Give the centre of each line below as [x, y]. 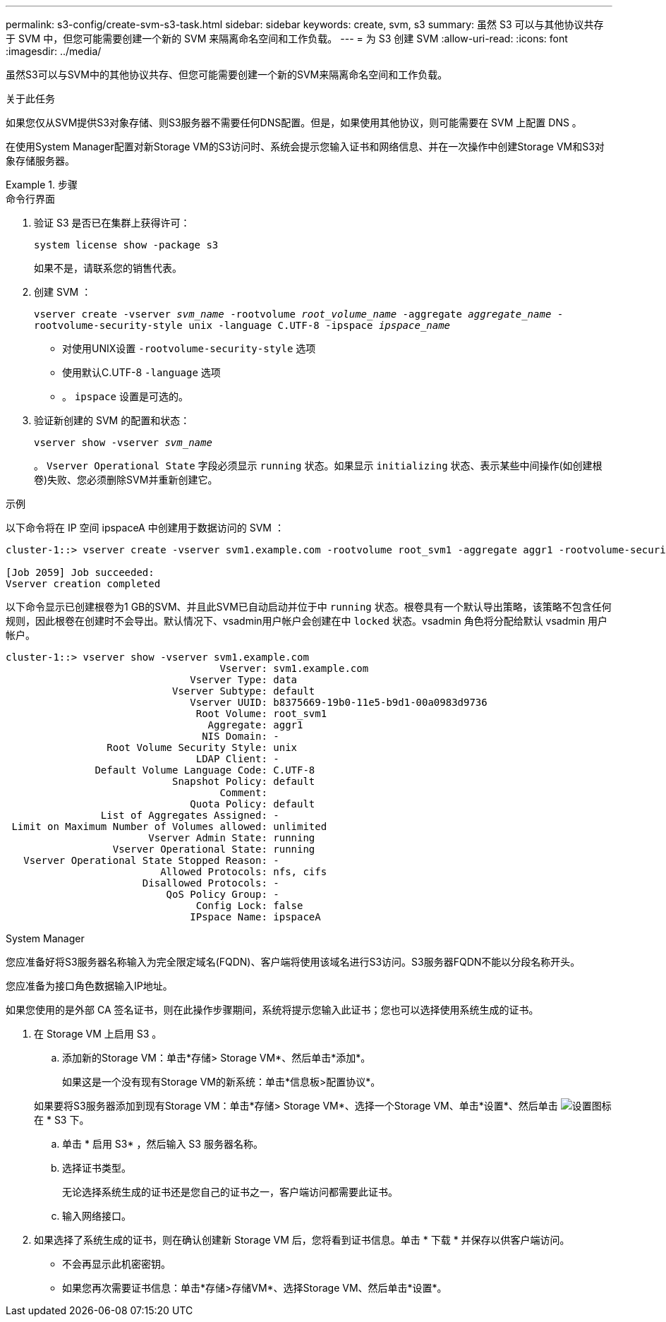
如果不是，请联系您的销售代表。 [108, 268]
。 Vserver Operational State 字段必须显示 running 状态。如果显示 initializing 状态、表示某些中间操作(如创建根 [318, 465]
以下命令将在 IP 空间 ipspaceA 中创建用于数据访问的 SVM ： [145, 528]
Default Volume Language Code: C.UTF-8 [205, 770]
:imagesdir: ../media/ [54, 51]
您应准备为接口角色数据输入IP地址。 [89, 986]
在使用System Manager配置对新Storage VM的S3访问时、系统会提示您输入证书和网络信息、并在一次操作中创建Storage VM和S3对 [305, 146]
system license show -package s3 [126, 245]
